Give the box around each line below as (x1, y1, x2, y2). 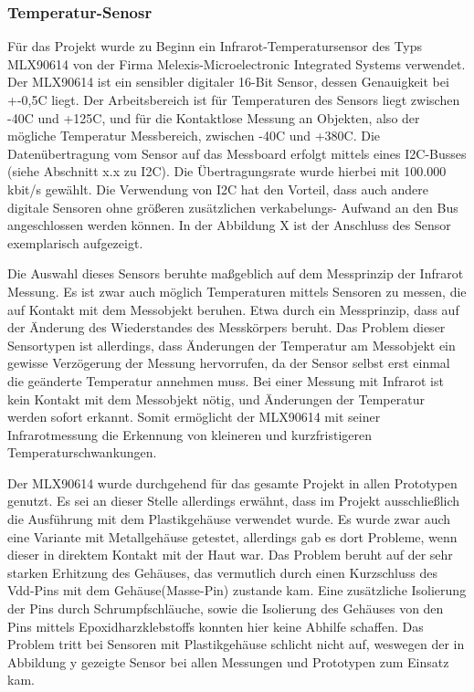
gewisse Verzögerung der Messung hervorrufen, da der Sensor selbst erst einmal (7, 353, 450, 372)
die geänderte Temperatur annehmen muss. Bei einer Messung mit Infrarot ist (7, 371, 444, 390)
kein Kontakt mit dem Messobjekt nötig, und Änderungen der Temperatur (7, 389, 425, 408)
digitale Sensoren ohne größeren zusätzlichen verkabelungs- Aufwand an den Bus (7, 197, 458, 216)
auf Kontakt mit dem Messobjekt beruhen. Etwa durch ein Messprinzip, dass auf (7, 299, 459, 319)
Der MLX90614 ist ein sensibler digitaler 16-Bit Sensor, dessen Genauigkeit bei (7, 72, 449, 91)
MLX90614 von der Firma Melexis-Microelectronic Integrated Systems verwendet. (7, 54, 466, 73)
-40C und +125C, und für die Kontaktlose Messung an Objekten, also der (7, 108, 420, 127)
